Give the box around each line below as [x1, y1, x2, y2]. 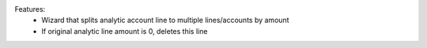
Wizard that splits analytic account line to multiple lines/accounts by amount [41, 16, 289, 25]
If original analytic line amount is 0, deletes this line [41, 26, 208, 35]
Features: [14, 5, 46, 13]
